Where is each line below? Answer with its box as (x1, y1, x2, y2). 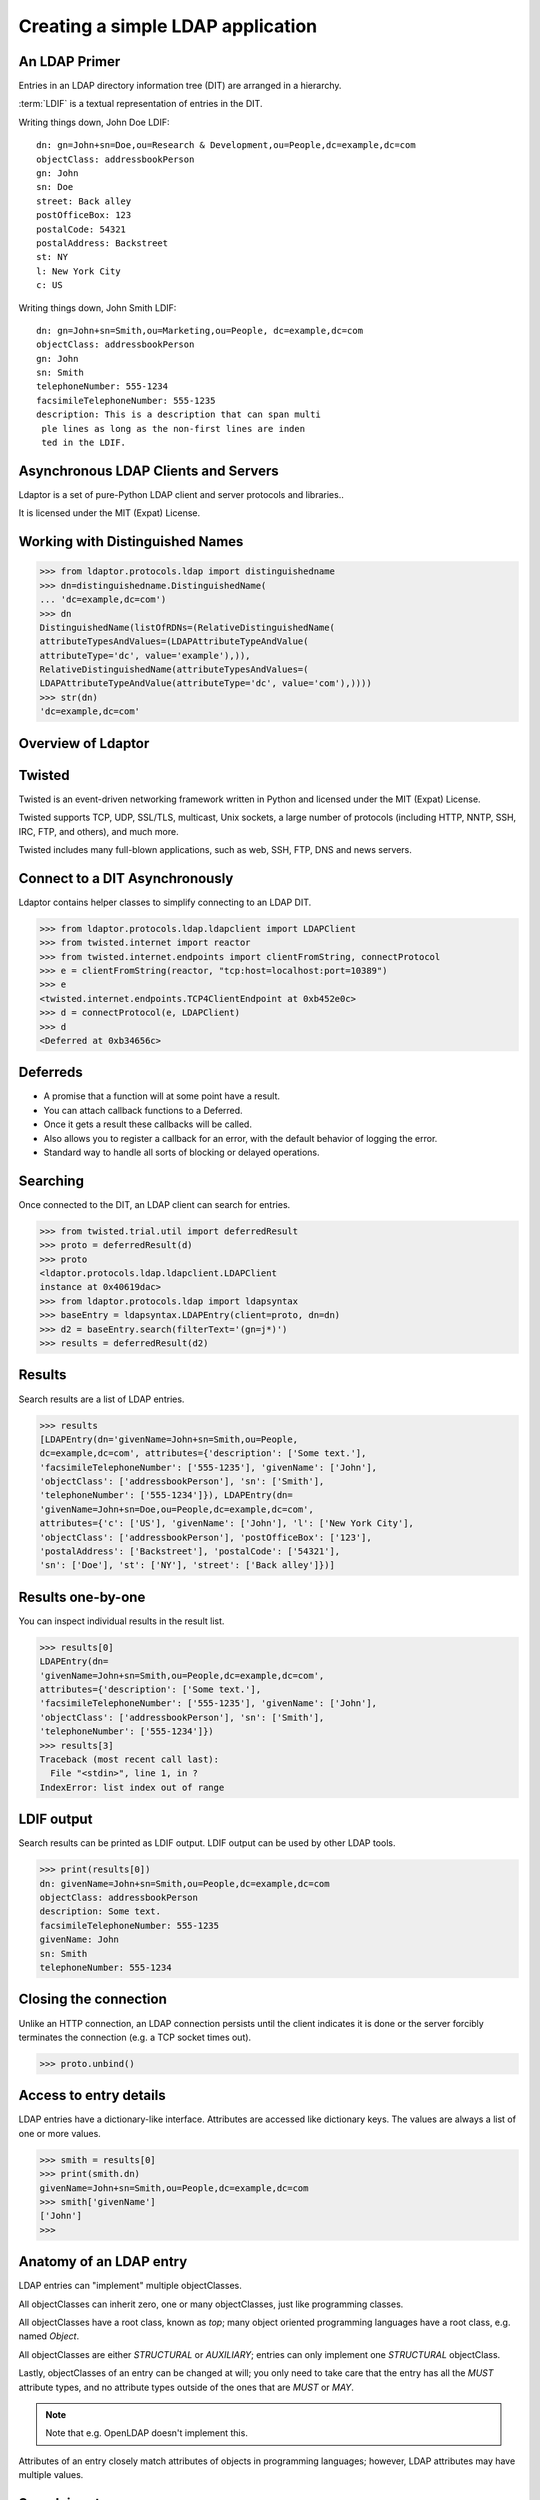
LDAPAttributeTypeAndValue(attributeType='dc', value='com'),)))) (39, 678, 372, 689)
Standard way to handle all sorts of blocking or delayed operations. (43, 1146, 320, 1159)
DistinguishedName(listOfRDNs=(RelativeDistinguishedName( (39, 621, 335, 633)
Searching (18, 1172, 85, 1189)
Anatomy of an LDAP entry (18, 2253, 188, 2270)
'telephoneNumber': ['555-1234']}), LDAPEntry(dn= (39, 1490, 294, 1501)
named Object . (18, 2330, 80, 2342)
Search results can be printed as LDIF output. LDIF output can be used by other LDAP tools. (18, 1837, 396, 1849)
